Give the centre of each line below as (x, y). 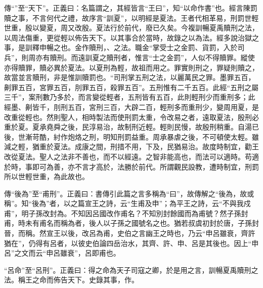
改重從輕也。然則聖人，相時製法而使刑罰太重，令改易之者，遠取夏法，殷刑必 (131, 117)
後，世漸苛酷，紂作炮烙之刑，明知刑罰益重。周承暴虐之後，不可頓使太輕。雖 (131, 136)
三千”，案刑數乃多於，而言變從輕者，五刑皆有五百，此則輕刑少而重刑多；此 (130, 97)
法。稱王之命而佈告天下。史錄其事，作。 (71, 280)
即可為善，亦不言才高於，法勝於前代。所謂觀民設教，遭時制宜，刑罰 (145, 166)
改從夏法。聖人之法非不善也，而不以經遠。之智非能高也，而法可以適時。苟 (128, 156)
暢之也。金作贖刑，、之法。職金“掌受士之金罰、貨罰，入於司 (145, 47)
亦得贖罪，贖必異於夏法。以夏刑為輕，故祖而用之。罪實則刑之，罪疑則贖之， (131, 67)
